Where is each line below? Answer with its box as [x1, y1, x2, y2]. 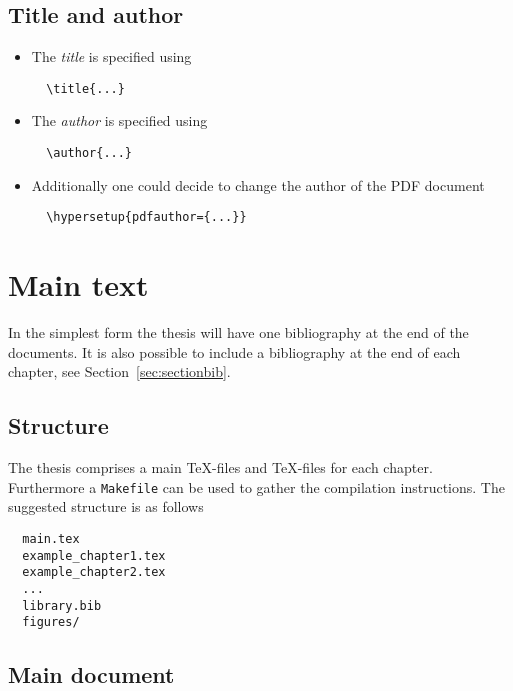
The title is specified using [31, 46, 192, 67]
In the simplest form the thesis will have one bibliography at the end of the [8, 322, 469, 343]
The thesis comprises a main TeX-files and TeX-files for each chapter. [8, 457, 433, 478]
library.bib [22, 598, 102, 613]
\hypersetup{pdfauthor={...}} [46, 210, 247, 225]
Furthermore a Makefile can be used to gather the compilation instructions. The [8, 476, 505, 497]
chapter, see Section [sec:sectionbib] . [8, 361, 231, 382]
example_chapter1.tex [22, 548, 166, 563]
